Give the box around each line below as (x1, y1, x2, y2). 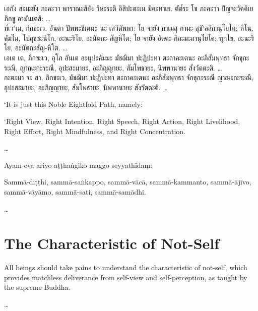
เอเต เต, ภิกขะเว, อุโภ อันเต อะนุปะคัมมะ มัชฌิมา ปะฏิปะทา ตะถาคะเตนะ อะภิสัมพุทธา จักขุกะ (4, 52, 249, 63)
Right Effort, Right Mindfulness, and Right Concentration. (4, 126, 186, 136)
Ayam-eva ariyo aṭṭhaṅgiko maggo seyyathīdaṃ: (4, 159, 153, 170)
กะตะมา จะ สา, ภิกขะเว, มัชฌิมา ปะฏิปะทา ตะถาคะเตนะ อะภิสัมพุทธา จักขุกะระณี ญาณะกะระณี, (4, 72, 253, 83)
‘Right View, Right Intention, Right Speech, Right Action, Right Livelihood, (4, 115, 240, 126)
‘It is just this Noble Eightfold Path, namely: (4, 99, 143, 109)
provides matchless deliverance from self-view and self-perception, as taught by (4, 272, 247, 282)
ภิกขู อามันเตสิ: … (4, 13, 51, 23)
